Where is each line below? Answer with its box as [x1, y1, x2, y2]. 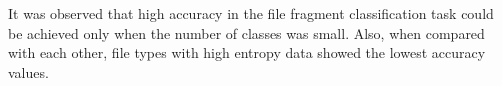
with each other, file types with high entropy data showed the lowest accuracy [8, 42, 486, 63]
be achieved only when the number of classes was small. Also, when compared [8, 22, 485, 43]
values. [8, 61, 49, 82]
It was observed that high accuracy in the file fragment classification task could [8, 3, 494, 23]
